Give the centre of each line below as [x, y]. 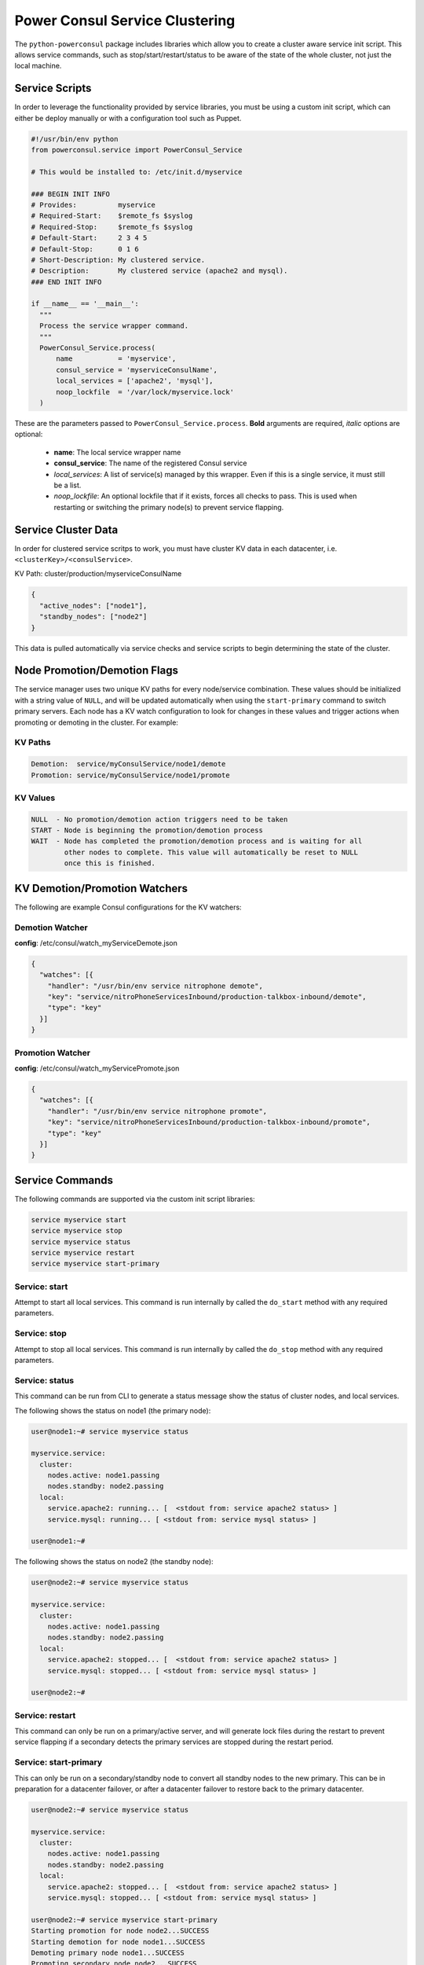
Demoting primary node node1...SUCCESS [108, 1953]
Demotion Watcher [51, 927]
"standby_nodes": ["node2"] [93, 617]
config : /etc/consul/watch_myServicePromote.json [97, 1068]
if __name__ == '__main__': [85, 304]
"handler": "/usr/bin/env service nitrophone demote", [155, 986]
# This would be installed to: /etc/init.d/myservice [137, 172]
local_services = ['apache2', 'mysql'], [135, 381]
